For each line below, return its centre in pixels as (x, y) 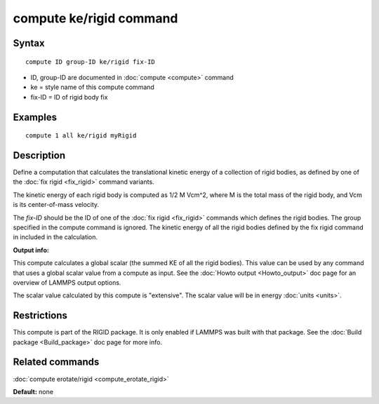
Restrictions (40, 316)
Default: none (33, 391)
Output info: (31, 250)
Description (39, 155)
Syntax (29, 43)
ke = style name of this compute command (92, 87)
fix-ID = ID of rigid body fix (69, 97)
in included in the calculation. (55, 237)
